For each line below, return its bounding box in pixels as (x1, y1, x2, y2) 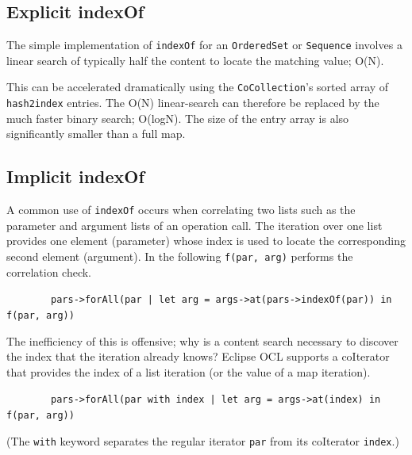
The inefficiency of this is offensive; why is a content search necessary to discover (6, 332, 399, 349)
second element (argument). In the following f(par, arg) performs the (6, 248, 353, 264)
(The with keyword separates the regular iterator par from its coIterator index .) (6, 432, 399, 449)
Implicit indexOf (6, 164, 144, 189)
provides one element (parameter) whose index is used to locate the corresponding (6, 232, 406, 249)
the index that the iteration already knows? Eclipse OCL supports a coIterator (6, 348, 390, 365)
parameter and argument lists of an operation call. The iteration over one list (6, 216, 383, 233)
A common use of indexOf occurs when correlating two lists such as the (6, 201, 356, 218)
